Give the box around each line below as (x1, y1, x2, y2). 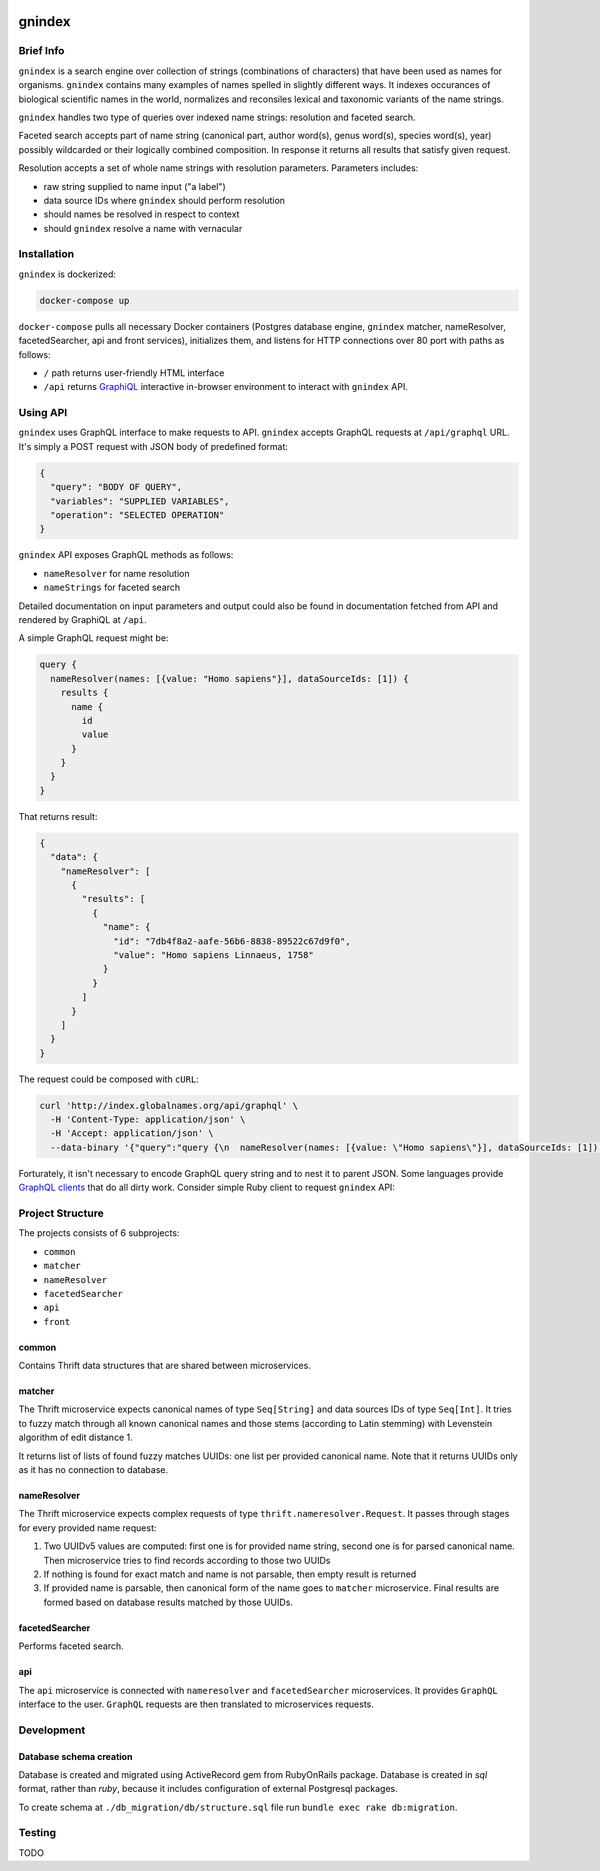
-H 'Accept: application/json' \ (50, 1128, 214, 1139)
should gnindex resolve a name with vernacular (43, 222, 243, 234)
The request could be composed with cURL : (18, 1073, 199, 1085)
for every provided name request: (18, 1521, 157, 1534)
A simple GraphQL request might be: (18, 632, 169, 644)
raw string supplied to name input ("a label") (43, 180, 227, 192)
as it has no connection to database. (18, 1464, 169, 1476)
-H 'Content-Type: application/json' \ (50, 1114, 246, 1125)
